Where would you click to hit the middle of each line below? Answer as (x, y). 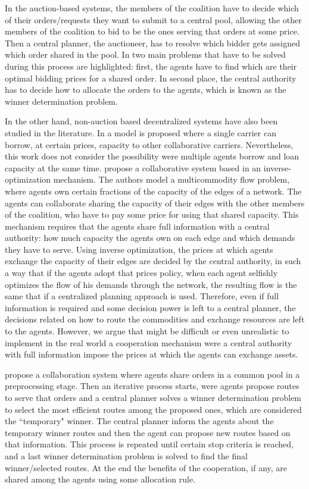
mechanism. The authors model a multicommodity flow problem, (171, 179)
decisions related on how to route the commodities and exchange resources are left (155, 319)
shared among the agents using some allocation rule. (100, 479)
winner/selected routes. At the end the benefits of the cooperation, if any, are (146, 467)
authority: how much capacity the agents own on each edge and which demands (150, 238)
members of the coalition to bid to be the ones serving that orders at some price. (152, 31)
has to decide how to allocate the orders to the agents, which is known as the (146, 90)
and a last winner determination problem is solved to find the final (126, 455)
